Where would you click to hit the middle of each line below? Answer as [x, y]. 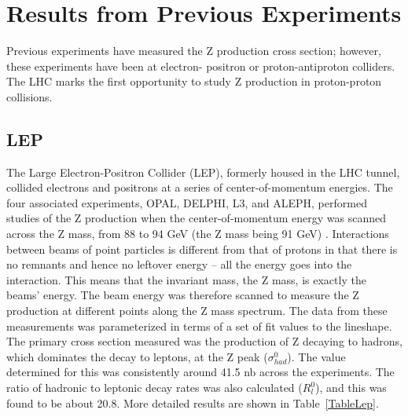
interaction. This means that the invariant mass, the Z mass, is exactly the [186, 279]
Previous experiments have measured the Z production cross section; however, [194, 51]
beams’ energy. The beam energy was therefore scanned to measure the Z [183, 295]
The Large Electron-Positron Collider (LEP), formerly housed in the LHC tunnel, [203, 172]
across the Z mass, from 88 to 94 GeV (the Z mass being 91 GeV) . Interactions [198, 234]
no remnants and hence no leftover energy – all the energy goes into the [179, 264]
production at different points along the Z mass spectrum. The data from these [197, 311]
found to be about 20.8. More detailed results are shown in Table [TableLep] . [193, 402]
